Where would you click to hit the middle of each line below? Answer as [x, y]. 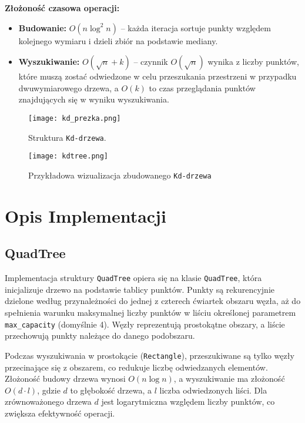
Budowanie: [43, 27]
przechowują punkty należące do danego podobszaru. [100, 336]
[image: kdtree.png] [68, 156]
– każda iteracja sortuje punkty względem [196, 27]
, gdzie [49, 390]
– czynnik [151, 62]
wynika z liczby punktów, [253, 62]
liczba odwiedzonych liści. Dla [213, 390]
